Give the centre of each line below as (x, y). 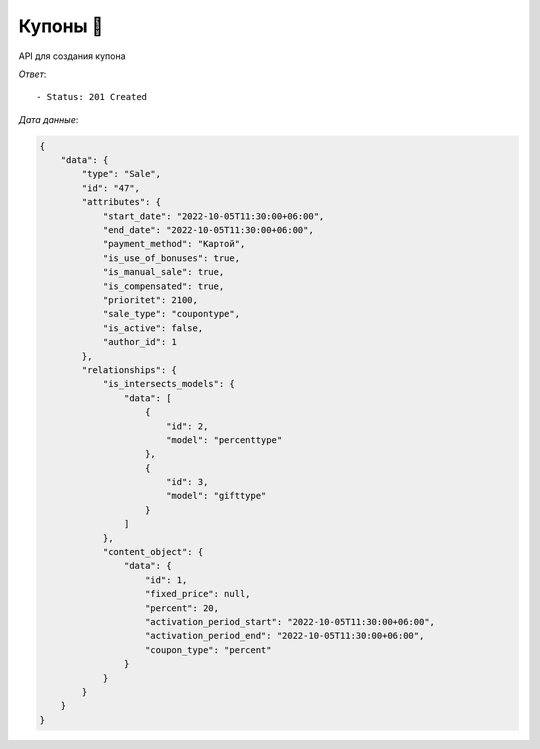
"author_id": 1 (139, 342)
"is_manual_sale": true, (163, 272)
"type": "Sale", (121, 174)
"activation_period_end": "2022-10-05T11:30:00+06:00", (285, 636)
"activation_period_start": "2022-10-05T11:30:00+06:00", (290, 621)
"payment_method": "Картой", (174, 244)
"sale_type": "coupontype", (171, 314)
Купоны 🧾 (61, 26)
